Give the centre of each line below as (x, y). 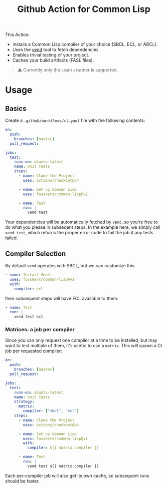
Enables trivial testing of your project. (51, 55)
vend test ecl (29, 317)
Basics (16, 108)
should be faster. (22, 481)
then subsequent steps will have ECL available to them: (62, 298)
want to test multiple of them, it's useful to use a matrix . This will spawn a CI (83, 346)
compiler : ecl (29, 289)
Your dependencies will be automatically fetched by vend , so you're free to (82, 222)
